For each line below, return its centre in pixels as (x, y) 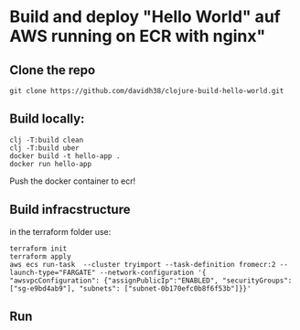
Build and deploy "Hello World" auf (145, 17)
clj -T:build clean (47, 140)
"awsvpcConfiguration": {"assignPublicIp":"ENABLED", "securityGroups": (151, 281)
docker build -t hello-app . (65, 156)
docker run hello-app (51, 164)
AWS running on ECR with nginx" (138, 36)
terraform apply (40, 256)
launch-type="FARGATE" (53, 272)
